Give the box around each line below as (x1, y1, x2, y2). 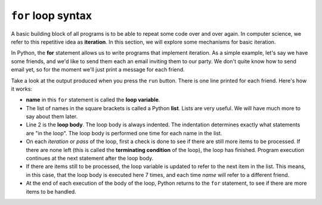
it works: (11, 85, 33, 92)
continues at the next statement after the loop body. (26, 155, 154, 162)
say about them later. (26, 113, 78, 120)
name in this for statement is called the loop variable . (26, 96, 160, 104)
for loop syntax (11, 9, 92, 22)
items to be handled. (26, 188, 77, 195)
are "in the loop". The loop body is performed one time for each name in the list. (26, 129, 222, 136)
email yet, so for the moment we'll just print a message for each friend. (11, 66, 185, 73)
